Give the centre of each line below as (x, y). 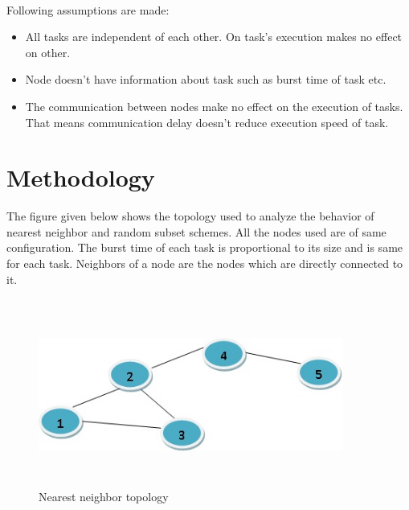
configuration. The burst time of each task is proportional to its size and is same (205, 247)
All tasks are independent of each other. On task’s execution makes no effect (214, 37)
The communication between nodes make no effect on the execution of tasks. (214, 106)
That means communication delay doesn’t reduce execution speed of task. (207, 122)
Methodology (81, 177)
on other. (48, 52)
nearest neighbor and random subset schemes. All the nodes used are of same (196, 231)
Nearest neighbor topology (104, 497)
